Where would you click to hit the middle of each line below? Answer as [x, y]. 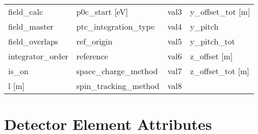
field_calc [26, 12]
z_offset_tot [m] [220, 71]
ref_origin [94, 41]
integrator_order [38, 56]
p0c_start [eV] [102, 12]
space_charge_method [117, 71]
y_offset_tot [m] [220, 12]
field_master [31, 26]
